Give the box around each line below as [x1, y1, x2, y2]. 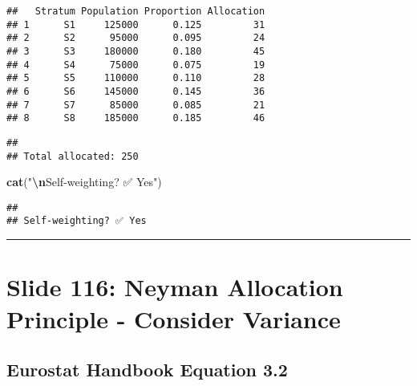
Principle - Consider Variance [6, 302, 341, 335]
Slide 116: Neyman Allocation [6, 270, 343, 303]
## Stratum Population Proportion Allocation [6, 6, 265, 17]
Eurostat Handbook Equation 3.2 [6, 357, 288, 382]
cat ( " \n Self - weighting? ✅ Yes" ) [6, 173, 162, 190]
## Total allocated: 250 [6, 150, 139, 162]
